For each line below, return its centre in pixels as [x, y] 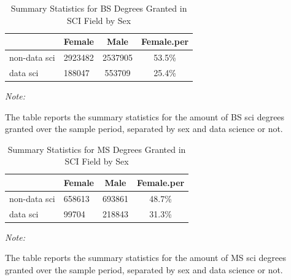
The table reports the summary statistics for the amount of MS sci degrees [146, 258]
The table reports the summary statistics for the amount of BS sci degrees [145, 116]
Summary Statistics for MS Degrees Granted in [97, 149]
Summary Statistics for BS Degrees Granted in [99, 8]
